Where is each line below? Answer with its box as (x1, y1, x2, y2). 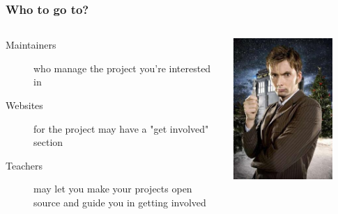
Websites (6, 98, 43, 112)
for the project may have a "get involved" (33, 121, 209, 135)
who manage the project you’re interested (33, 60, 211, 75)
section (33, 135, 63, 149)
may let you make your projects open (33, 181, 192, 196)
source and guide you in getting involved (33, 195, 206, 209)
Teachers (6, 158, 43, 172)
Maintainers (6, 38, 56, 52)
